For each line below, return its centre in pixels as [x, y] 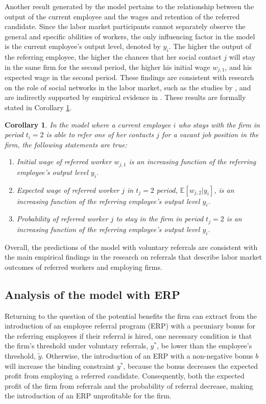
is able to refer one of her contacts [100, 134]
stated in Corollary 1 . [38, 107]
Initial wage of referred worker [64, 161]
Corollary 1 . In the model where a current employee [88, 124]
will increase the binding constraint [60, 365]
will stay [242, 57]
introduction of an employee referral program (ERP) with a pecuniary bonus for [130, 326]
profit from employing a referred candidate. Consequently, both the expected [125, 376]
